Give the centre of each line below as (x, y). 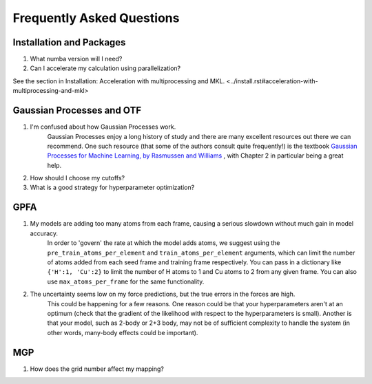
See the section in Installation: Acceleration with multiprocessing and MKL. (119, 81)
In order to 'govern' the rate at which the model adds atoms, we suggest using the (164, 243)
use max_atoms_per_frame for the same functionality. (126, 281)
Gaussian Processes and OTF (77, 110)
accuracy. (44, 233)
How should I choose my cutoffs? (77, 178)
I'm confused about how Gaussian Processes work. (103, 127)
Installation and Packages (69, 42)
